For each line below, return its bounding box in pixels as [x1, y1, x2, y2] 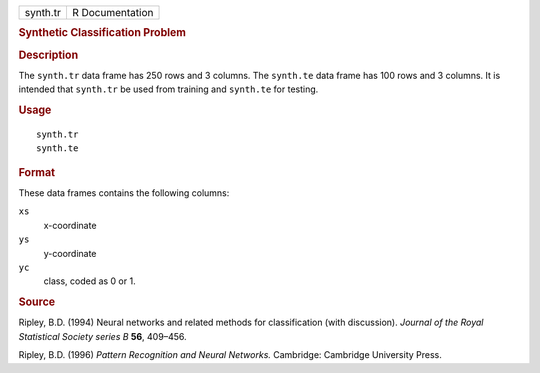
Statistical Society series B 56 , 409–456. [18, 330, 187, 342]
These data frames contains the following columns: [18, 187, 230, 199]
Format [18, 165, 55, 179]
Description [18, 48, 79, 62]
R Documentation [71, 6, 154, 19]
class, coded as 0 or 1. [43, 275, 136, 287]
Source [18, 295, 56, 309]
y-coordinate [43, 247, 97, 259]
